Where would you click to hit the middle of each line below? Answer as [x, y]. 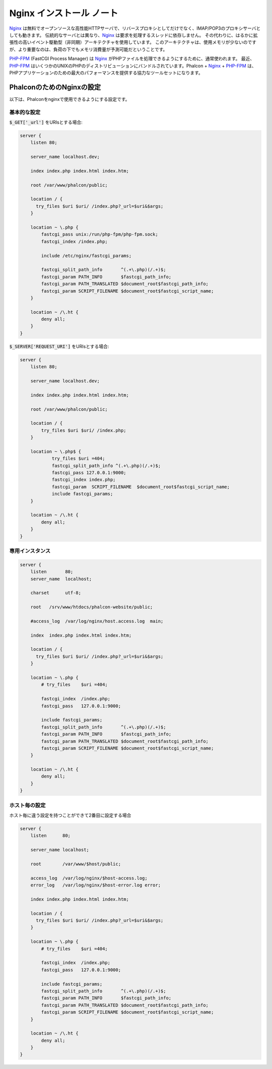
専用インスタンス [30, 551]
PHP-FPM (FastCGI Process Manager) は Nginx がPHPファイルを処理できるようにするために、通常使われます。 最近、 [132, 59]
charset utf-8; [56, 593]
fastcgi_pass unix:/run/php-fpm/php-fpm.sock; [99, 234]
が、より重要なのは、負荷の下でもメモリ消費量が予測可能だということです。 [88, 49]
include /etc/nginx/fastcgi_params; [86, 256]
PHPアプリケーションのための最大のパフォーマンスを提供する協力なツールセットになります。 [106, 73]
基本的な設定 [25, 112]
